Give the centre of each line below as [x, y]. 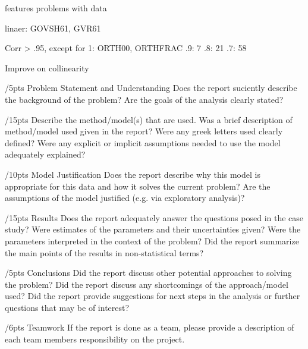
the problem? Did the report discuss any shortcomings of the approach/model [147, 284]
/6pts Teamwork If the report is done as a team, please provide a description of [150, 327]
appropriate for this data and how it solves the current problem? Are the [138, 186]
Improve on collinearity [47, 67]
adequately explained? [45, 154]
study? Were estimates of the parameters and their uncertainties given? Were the [153, 229]
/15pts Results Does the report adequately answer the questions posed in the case [154, 217]
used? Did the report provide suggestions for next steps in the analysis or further [153, 296]
